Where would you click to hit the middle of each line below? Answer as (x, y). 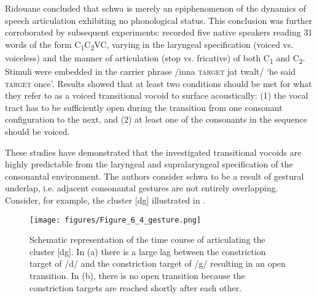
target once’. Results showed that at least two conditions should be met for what (158, 83)
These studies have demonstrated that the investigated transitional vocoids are (153, 152)
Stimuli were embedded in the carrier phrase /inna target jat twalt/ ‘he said (150, 71)
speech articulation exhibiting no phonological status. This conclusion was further (159, 20)
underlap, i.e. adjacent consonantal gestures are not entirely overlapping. (142, 188)
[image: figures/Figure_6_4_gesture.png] (115, 220)
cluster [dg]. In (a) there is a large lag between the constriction (148, 251)
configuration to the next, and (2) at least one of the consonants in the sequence (156, 119)
